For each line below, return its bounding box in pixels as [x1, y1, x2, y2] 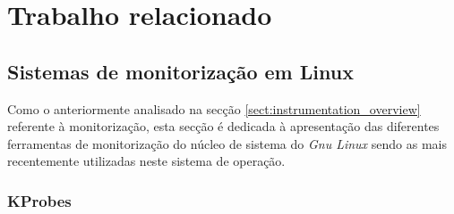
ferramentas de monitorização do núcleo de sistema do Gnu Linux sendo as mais [7, 134, 447, 152]
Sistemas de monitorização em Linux [7, 57, 354, 85]
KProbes [7, 189, 72, 211]
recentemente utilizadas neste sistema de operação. [7, 152, 286, 170]
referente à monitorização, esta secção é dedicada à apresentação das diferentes [7, 117, 440, 136]
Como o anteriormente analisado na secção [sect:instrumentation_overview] [7, 99, 421, 118]
